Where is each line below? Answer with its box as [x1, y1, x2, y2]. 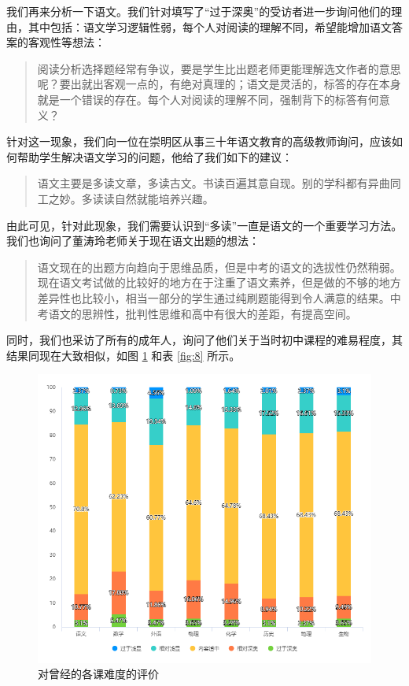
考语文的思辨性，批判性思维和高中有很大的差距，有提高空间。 [37, 305, 357, 321]
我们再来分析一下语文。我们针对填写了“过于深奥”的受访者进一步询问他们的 [6, 3, 392, 19]
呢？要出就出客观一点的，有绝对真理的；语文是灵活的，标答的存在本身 [37, 76, 401, 92]
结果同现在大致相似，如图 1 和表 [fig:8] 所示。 [6, 347, 241, 363]
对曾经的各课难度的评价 [38, 666, 159, 682]
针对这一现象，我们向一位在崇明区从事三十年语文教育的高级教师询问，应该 [6, 133, 392, 150]
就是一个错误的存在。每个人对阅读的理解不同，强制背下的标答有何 [37, 91, 379, 107]
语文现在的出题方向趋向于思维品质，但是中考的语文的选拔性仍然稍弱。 [37, 258, 401, 275]
